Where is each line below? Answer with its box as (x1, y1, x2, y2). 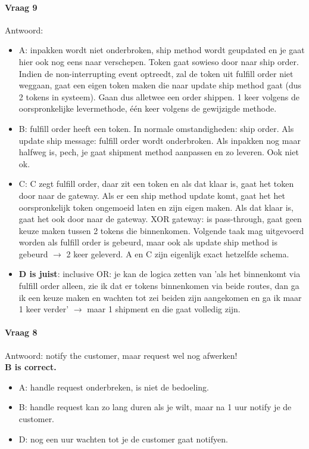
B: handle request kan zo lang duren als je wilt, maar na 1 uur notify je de (18, 401, 292, 413)
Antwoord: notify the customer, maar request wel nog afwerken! (5, 349, 238, 361)
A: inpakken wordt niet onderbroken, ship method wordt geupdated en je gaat (18, 44, 305, 56)
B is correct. (5, 361, 57, 373)
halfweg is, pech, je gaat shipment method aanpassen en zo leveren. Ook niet (18, 146, 299, 158)
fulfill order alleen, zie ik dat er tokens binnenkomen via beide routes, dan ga (18, 279, 299, 292)
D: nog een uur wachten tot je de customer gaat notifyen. (18, 432, 228, 445)
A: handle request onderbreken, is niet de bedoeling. (18, 380, 209, 393)
